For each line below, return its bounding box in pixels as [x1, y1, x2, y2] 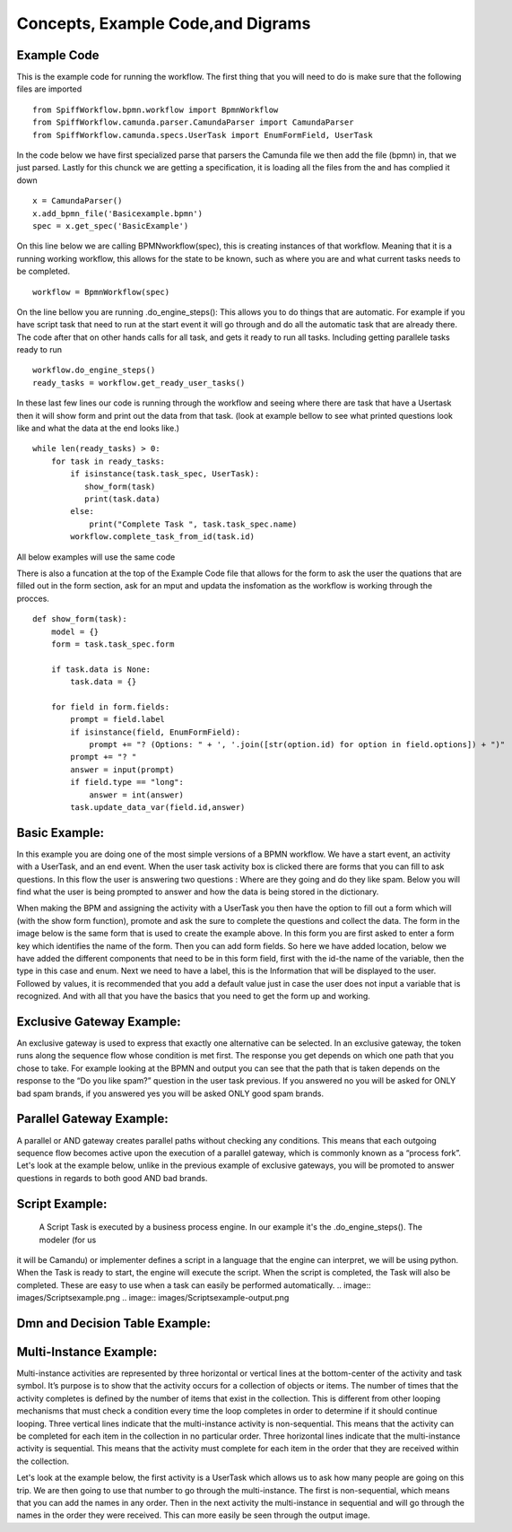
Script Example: [16, 1196, 108, 1211]
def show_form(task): [32, 614, 127, 624]
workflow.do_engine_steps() [32, 365, 156, 376]
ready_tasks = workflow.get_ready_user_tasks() [32, 378, 246, 387]
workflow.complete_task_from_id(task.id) [70, 532, 256, 542]
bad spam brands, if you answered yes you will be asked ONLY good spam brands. [16, 1088, 325, 1099]
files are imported [16, 83, 82, 94]
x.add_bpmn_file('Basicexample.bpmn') [32, 208, 204, 219]
